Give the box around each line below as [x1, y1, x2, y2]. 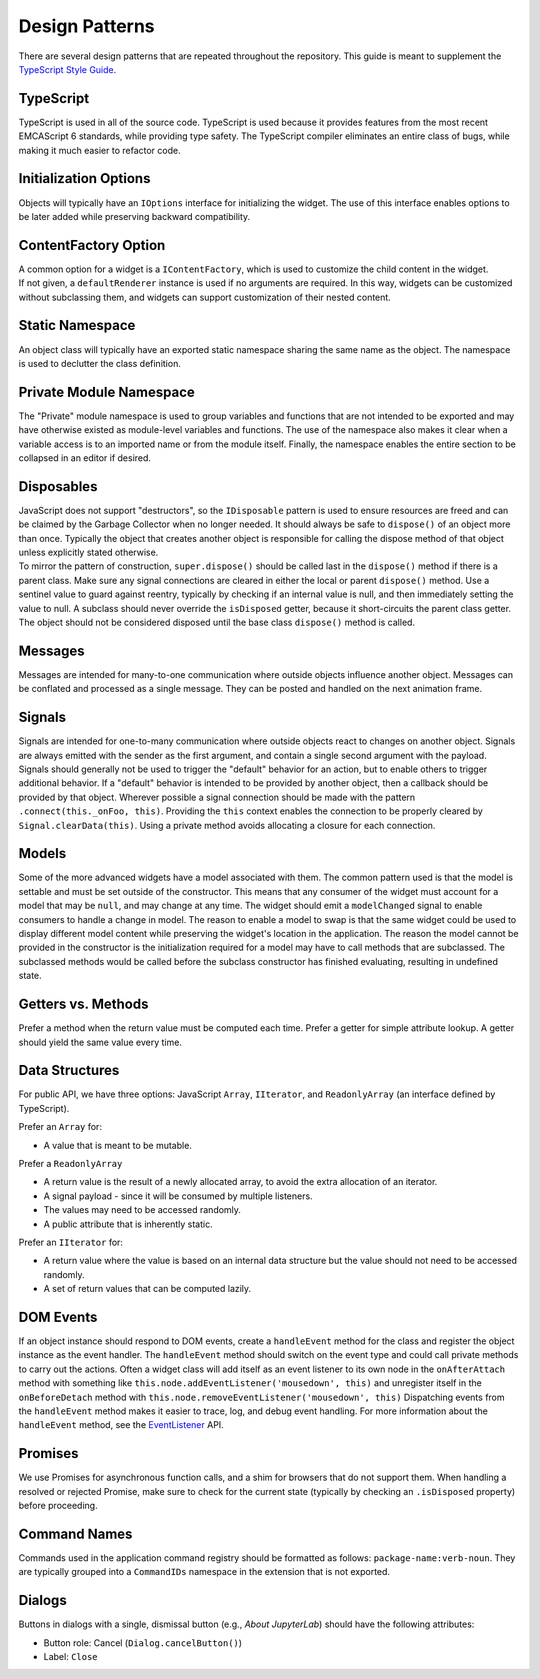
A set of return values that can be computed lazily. [43, 1283, 252, 1295]
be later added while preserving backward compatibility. [18, 210, 251, 222]
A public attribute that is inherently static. [43, 1218, 214, 1230]
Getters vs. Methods [18, 996, 149, 1013]
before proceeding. [18, 1500, 99, 1512]
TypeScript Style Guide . [18, 63, 117, 75]
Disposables [18, 478, 98, 495]
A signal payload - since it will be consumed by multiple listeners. [43, 1190, 314, 1202]
